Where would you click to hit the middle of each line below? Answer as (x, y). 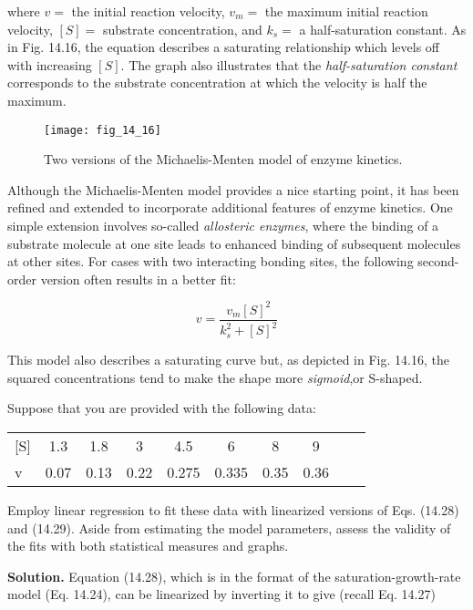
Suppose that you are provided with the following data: (162, 408)
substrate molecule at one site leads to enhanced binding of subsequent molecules (234, 243)
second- (438, 261)
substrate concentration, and (183, 29)
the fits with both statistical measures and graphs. (148, 546)
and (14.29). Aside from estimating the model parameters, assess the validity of (229, 527)
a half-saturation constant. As (383, 29)
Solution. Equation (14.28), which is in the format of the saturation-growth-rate (234, 576)
